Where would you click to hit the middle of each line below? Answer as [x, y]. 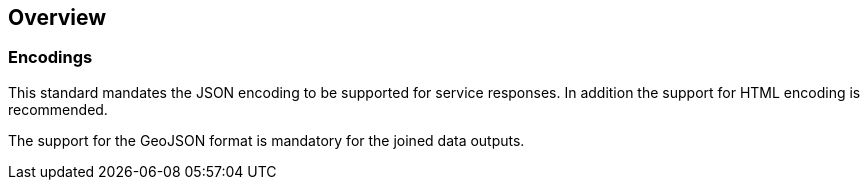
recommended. [58, 109]
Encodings [50, 57]
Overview [57, 17]
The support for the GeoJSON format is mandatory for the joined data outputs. [266, 140]
